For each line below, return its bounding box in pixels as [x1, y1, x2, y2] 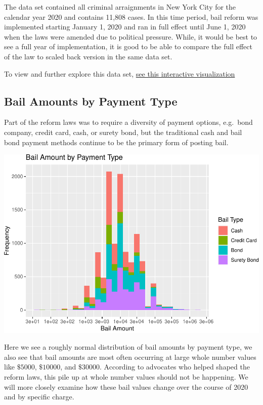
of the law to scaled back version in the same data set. [4, 51, 172, 61]
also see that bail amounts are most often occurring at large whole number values [4, 351, 256, 362]
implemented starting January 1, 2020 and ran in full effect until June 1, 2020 [4, 21, 246, 32]
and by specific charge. [4, 391, 74, 402]
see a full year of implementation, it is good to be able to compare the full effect [4, 41, 252, 52]
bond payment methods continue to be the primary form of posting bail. [4, 137, 229, 147]
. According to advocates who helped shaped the [100, 361, 250, 372]
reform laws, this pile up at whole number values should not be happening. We [4, 372, 248, 382]
